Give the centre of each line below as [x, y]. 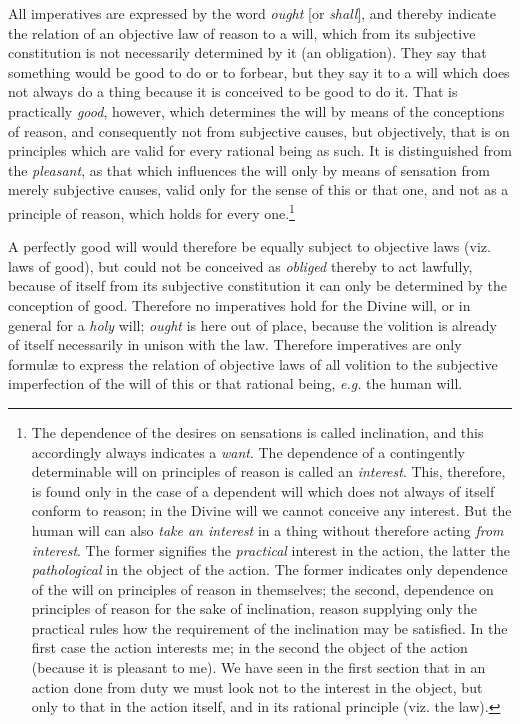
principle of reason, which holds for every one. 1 [151, 211]
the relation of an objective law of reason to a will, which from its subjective [242, 32]
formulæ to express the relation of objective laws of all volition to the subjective [253, 363]
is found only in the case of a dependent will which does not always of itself [263, 490]
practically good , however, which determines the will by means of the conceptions [256, 110]
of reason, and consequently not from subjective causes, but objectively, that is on [259, 130]
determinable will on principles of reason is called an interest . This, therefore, [268, 471]
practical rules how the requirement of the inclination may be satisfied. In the [269, 627]
